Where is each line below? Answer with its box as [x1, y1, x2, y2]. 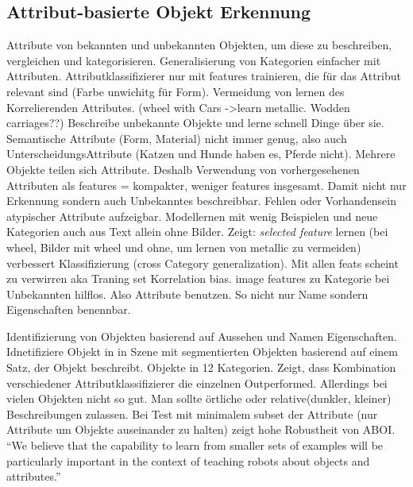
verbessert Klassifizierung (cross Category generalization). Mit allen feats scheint [6, 254, 399, 271]
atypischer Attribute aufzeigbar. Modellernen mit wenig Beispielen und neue [6, 207, 378, 224]
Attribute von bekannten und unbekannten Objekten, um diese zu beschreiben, [6, 37, 392, 53]
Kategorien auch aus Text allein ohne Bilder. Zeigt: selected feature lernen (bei [6, 223, 388, 240]
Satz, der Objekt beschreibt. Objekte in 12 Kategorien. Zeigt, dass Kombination [6, 359, 396, 376]
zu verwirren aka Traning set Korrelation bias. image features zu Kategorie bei [6, 270, 390, 287]
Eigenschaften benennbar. [6, 301, 131, 318]
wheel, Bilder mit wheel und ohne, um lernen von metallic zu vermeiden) [6, 238, 361, 255]
